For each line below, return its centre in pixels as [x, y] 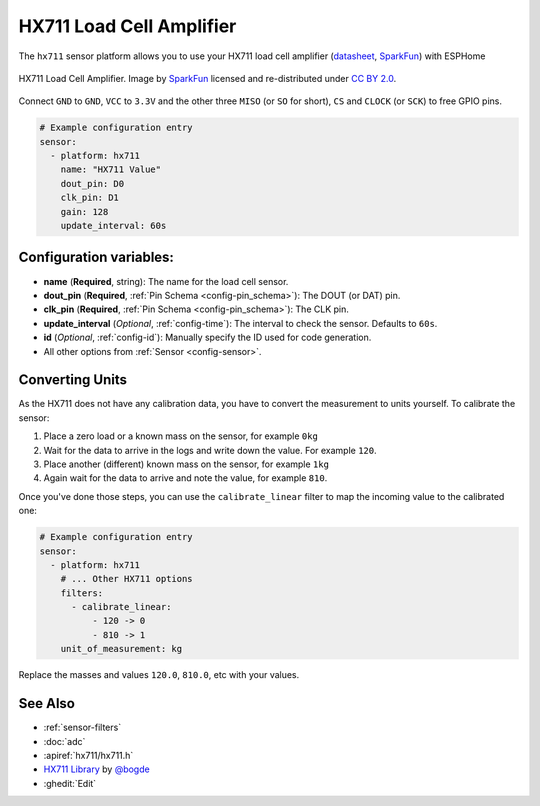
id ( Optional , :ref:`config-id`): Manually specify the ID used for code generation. [207, 337]
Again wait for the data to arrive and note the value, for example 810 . [185, 478]
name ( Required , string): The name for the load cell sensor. [166, 281]
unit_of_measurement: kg [121, 649]
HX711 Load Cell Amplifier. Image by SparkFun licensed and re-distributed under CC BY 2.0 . [207, 78]
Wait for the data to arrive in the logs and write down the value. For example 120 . [210, 450]
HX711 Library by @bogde [96, 769]
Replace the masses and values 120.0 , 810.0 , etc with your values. [159, 675]
